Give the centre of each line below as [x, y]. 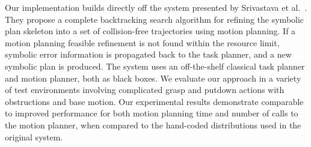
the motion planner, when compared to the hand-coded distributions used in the [153, 124]
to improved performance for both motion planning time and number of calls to [152, 113]
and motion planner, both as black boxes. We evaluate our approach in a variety [153, 78]
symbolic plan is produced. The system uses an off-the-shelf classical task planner [155, 66]
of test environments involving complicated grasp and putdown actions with [145, 90]
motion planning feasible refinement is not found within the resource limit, [142, 42]
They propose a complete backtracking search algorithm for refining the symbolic [155, 19]
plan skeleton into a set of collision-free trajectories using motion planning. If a [150, 31]
